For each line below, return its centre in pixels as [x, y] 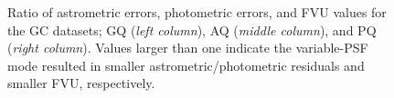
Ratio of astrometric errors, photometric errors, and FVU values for [197, 12]
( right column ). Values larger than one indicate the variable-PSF [188, 48]
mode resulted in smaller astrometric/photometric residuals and [186, 65]
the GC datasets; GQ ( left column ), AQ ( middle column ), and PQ [192, 29]
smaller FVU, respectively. [81, 83]
